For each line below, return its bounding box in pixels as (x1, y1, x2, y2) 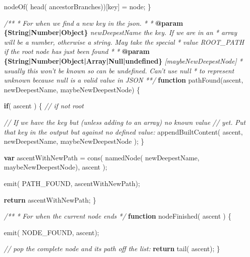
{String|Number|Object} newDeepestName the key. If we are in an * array (4, 27, 237, 37)
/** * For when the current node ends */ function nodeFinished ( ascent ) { (4, 211, 232, 221)
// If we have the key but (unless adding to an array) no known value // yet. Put (4, 117, 246, 127)
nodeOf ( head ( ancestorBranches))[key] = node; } (4, 1, 151, 11)
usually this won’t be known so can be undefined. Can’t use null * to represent (4, 65, 234, 75)
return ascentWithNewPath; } (4, 194, 96, 205)
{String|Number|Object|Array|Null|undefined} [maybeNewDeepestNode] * (4, 55, 243, 66)
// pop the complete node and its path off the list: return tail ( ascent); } (4, 243, 220, 254)
